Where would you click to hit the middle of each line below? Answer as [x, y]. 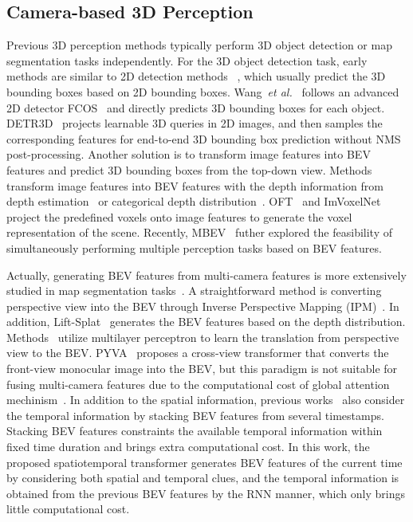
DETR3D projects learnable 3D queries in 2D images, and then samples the [195, 123]
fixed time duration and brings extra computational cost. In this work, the [188, 447]
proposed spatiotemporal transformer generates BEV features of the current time [205, 462]
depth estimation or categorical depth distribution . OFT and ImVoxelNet [194, 201]
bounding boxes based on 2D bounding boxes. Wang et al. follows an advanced [203, 91]
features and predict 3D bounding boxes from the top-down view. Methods [189, 169]
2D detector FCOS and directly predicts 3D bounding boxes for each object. [196, 107]
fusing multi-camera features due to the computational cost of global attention [198, 384]
